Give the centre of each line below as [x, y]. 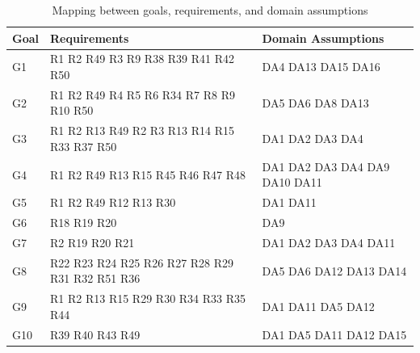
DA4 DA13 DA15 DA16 [321, 67]
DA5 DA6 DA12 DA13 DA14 [334, 270]
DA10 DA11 [292, 182]
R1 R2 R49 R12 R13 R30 [113, 202]
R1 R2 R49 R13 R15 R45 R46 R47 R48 [148, 174]
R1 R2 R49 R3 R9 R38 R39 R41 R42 [143, 59]
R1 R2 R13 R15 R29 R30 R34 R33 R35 [148, 298]
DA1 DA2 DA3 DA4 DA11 [329, 242]
